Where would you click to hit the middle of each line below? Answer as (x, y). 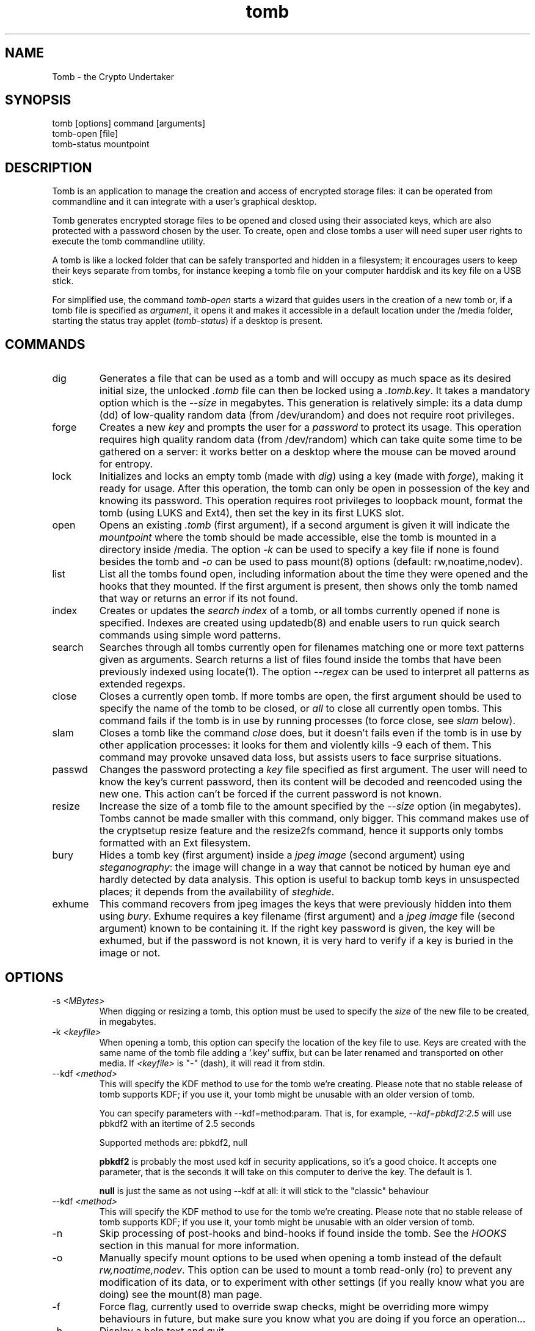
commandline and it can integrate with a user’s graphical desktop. (184, 202)
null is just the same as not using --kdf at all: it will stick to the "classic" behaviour (264, 1190)
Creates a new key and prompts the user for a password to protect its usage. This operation (310, 427)
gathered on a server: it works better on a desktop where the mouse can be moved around (308, 452)
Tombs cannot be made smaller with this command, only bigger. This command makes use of (314, 819)
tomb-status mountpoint (101, 144)
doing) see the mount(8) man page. (181, 1294)
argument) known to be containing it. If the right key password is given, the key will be (297, 929)
